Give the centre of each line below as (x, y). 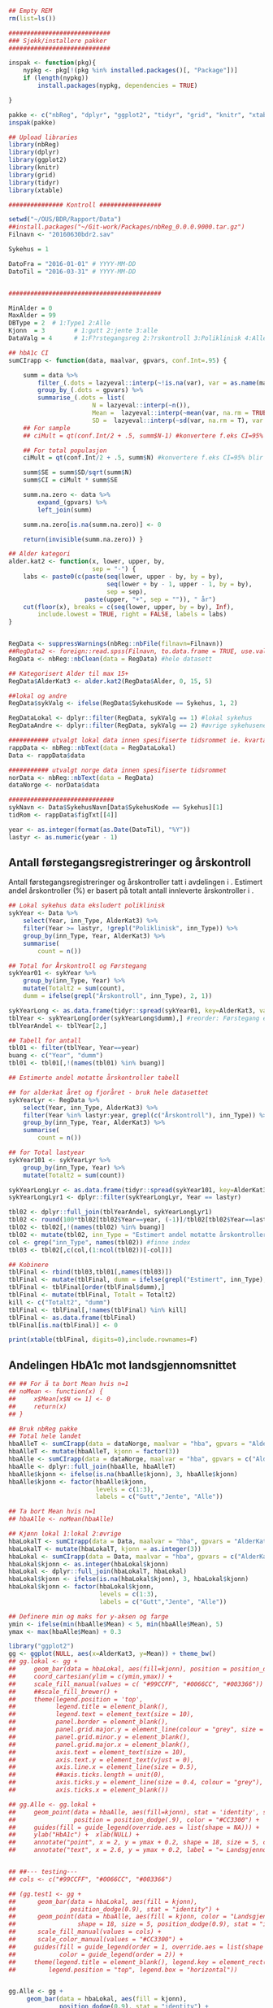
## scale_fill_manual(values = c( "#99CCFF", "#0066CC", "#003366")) (136, 1684)
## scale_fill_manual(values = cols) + (85, 1932)
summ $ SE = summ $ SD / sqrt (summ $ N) (78, 473)
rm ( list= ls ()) (32, 18)
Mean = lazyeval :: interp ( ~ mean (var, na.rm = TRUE (180, 413)
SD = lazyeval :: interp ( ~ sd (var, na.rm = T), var (178, 420)
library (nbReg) (34, 145)
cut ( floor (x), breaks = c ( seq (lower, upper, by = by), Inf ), (128, 607)
